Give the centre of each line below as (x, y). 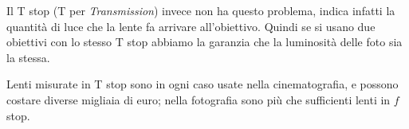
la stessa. (28, 57)
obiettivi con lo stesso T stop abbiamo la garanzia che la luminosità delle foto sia (204, 42)
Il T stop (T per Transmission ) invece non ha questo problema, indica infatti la (201, 10)
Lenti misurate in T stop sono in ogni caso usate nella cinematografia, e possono (203, 84)
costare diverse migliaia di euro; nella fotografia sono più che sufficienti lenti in (199, 99)
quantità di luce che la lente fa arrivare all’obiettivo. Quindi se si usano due (191, 26)
